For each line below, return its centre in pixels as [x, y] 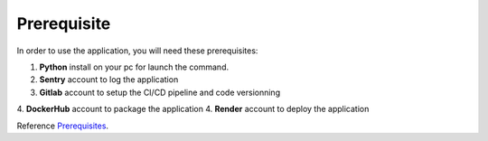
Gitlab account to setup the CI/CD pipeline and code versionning [160, 92]
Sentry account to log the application [109, 80]
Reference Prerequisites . [62, 126]
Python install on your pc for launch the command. [134, 67]
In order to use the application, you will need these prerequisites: [137, 51]
